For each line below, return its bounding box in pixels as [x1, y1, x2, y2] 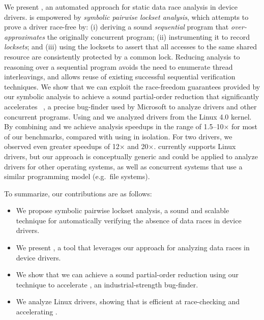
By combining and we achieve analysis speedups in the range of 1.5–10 [4, 121, 224, 132]
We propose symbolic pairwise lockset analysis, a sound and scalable [16, 205, 229, 216]
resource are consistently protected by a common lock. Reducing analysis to [4, 51, 240, 62]
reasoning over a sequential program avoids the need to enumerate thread [4, 61, 233, 72]
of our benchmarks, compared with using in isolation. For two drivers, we [4, 131, 232, 141]
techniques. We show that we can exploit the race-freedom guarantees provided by [4, 81, 260, 92]
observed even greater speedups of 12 [4, 141, 120, 152]
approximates [4, 31, 45, 42]
